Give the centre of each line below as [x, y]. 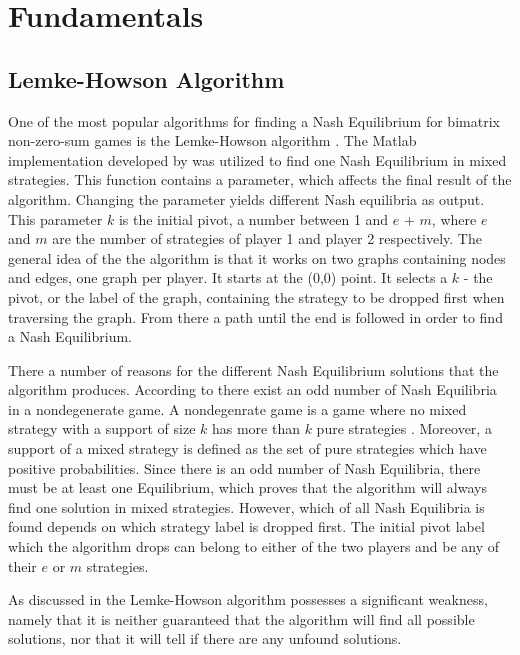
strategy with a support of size [102, 428]
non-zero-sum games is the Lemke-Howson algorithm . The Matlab [212, 140]
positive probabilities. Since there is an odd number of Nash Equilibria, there [244, 467]
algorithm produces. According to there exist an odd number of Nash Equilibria [252, 389]
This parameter [55, 218]
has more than [255, 428]
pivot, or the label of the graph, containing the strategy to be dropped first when [256, 296]
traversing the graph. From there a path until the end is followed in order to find [255, 316]
